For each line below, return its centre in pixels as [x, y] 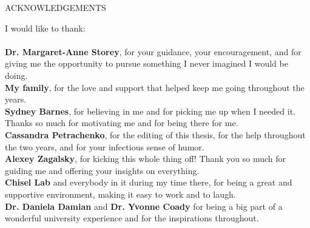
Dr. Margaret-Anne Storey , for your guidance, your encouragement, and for [153, 51]
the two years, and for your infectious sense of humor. [105, 146]
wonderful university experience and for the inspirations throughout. [132, 218]
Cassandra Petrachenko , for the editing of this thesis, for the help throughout [155, 134]
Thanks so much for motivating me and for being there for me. [122, 123]
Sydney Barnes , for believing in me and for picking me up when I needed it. [150, 111]
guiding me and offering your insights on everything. [102, 170]
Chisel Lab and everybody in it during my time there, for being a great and [149, 182]
